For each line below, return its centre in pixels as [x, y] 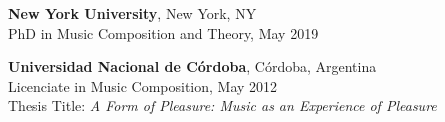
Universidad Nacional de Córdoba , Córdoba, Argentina [192, 66]
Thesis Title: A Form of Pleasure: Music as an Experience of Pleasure [222, 105]
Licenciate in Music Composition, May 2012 [143, 85]
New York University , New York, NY [132, 13]
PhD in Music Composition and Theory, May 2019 [163, 32]
